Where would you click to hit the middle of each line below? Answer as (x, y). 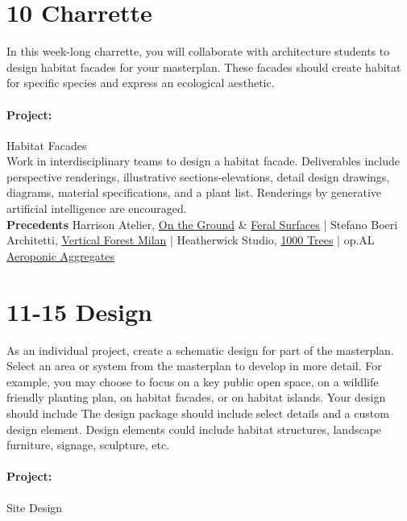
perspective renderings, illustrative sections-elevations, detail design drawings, (198, 176)
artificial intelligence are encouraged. (97, 208)
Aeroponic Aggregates (60, 255)
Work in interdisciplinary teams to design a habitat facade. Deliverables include (203, 161)
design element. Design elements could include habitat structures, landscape (194, 429)
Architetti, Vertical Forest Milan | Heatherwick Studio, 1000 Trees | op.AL (191, 240)
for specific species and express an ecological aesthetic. (141, 83)
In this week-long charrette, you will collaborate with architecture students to (198, 51)
